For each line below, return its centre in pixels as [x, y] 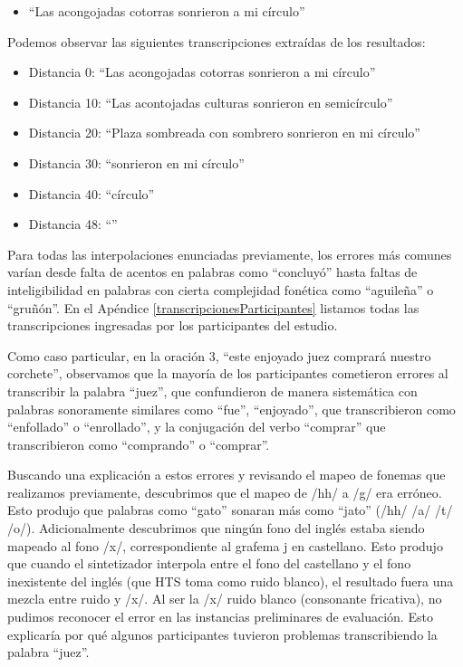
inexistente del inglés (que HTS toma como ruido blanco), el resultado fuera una [231, 581]
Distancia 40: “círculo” [92, 193]
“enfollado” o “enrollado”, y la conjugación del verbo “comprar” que [197, 427]
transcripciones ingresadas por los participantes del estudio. [173, 325]
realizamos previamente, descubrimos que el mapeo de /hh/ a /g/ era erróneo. [225, 492]
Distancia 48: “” [73, 224]
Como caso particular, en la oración [106, 355]
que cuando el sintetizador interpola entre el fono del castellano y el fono [209, 563]
